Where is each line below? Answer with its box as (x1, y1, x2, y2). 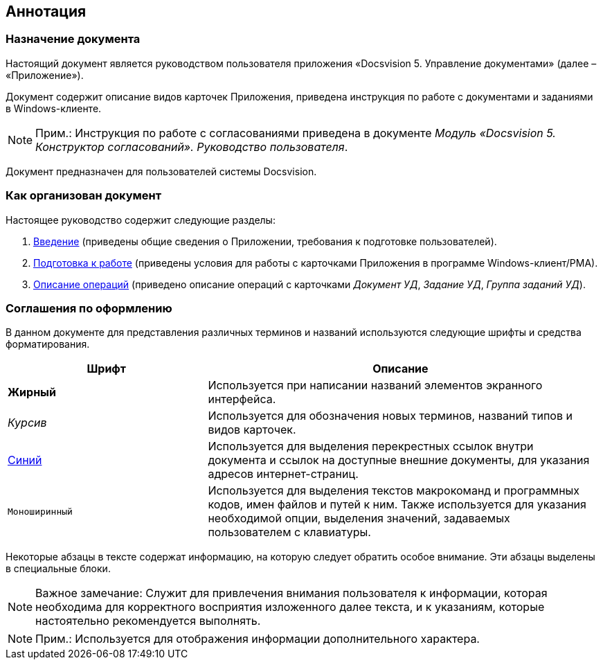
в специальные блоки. (6, 562, 111, 575)
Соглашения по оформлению (6, 301, 172, 315)
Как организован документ (6, 188, 162, 203)
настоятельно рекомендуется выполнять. (35, 614, 261, 628)
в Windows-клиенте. (6, 102, 102, 114)
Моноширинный (8, 506, 73, 517)
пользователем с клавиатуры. (208, 525, 371, 540)
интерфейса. (208, 392, 276, 407)
